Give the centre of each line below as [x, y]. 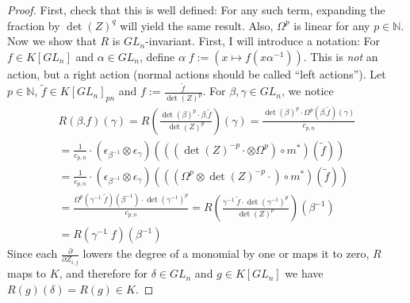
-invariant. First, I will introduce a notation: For [262, 41]
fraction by [34, 25]
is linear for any [332, 25]
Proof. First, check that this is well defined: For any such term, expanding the [196, 10]
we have [304, 273]
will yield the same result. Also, [197, 25]
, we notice [308, 91]
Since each [33, 253]
